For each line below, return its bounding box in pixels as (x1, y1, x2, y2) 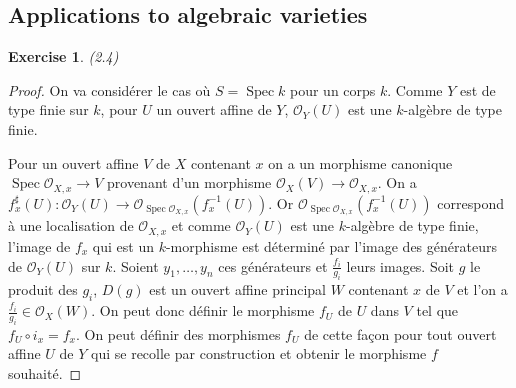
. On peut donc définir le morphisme (91, 300, 315, 321)
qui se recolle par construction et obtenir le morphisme (91, 343, 427, 364)
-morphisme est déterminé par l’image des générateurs (165, 235, 497, 256)
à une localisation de (8, 215, 134, 236)
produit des (8, 279, 78, 300)
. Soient (112, 255, 159, 276)
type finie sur (8, 99, 89, 120)
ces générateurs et (218, 255, 328, 276)
